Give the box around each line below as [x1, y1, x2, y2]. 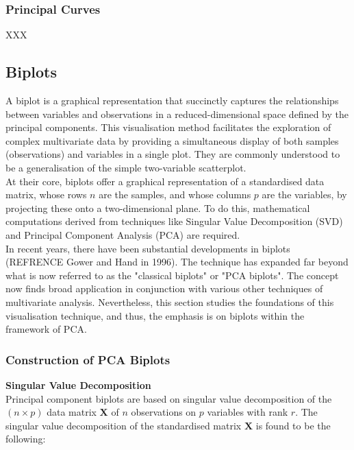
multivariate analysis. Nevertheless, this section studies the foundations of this [5, 294, 334, 309]
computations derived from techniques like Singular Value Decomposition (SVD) [5, 214, 343, 228]
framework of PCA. [5, 322, 87, 336]
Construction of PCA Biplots [5, 351, 170, 368]
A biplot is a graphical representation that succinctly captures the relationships [5, 93, 339, 108]
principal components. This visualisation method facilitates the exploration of [5, 120, 331, 134]
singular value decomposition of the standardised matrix [5, 418, 242, 432]
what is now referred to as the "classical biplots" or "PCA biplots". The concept [5, 268, 339, 282]
